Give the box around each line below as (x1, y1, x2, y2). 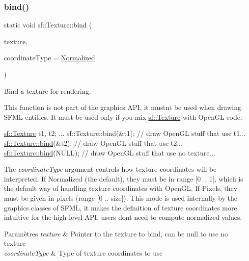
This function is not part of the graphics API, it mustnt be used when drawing (4, 102, 241, 112)
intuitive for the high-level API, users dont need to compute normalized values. (4, 212, 242, 222)
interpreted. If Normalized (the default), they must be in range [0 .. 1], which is (4, 173, 243, 183)
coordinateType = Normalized (4, 52, 95, 63)
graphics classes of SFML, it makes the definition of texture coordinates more (4, 202, 237, 212)
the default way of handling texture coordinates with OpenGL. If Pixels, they (4, 183, 238, 193)
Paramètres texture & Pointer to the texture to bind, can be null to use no (4, 228, 228, 238)
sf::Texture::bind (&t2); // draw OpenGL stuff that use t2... (4, 137, 183, 148)
